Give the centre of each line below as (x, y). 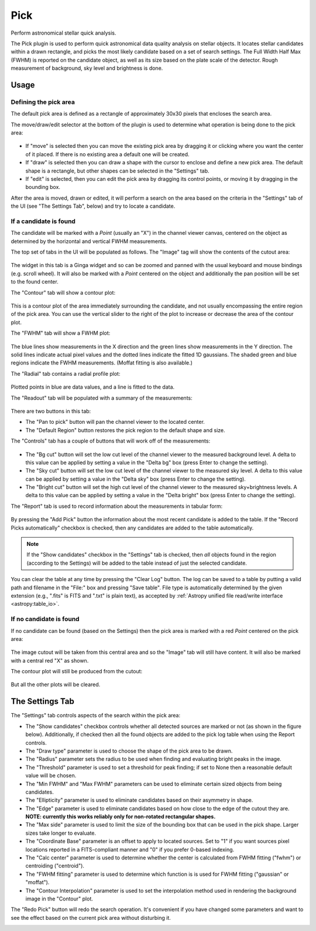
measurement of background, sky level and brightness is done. (87, 68)
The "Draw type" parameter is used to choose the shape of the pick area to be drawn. (129, 751)
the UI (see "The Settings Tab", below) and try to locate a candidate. (93, 206)
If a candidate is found (43, 221)
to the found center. (35, 282)
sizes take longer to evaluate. (61, 833)
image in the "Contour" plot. (59, 899)
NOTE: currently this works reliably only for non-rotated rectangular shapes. (121, 817)
